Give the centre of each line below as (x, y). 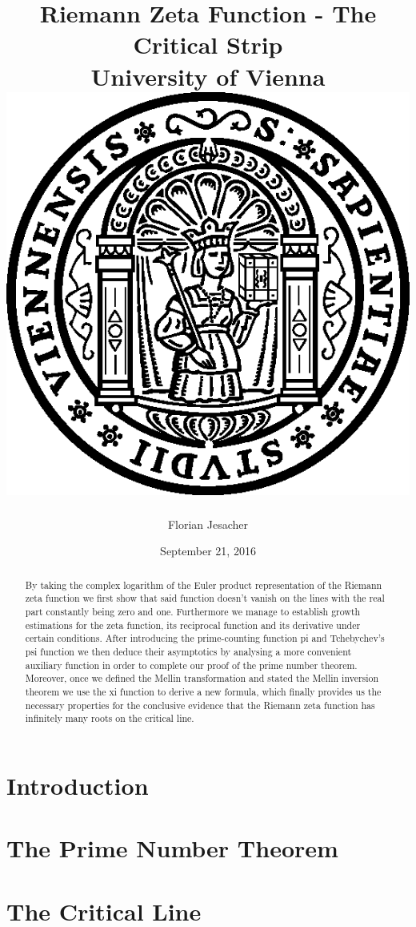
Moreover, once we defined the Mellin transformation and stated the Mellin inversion (202, 678)
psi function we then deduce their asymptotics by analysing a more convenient (188, 652)
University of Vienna (208, 76)
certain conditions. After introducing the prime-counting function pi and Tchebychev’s (205, 638)
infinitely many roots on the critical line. (110, 718)
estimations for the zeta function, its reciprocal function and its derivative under (193, 625)
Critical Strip (208, 44)
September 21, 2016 (208, 551)
